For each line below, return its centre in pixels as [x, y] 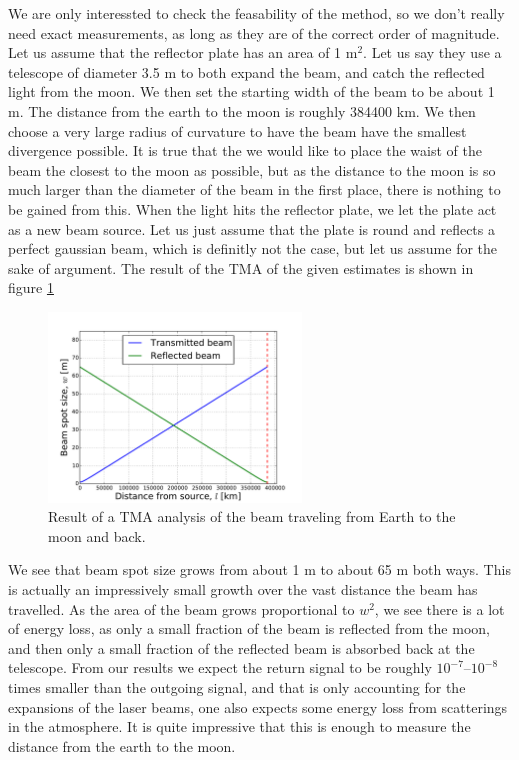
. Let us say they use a [432, 52]
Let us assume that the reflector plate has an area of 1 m [183, 52]
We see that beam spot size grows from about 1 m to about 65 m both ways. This [259, 569]
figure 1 [31, 287]
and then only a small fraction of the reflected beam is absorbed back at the [241, 647]
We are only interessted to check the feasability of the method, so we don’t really [256, 13]
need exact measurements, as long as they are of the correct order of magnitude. [254, 32]
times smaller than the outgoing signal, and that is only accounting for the [237, 687]
